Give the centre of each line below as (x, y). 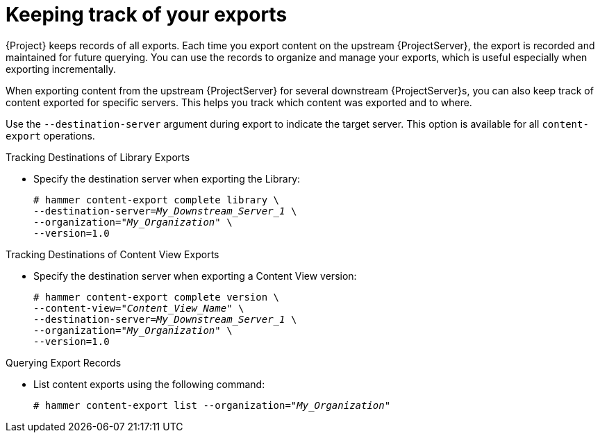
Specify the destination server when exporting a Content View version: (195, 276)
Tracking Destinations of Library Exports (98, 157)
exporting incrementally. (61, 69)
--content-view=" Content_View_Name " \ (139, 308)
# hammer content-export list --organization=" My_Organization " (212, 405)
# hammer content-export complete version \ (157, 297)
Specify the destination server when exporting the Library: (167, 178)
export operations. (50, 135)
